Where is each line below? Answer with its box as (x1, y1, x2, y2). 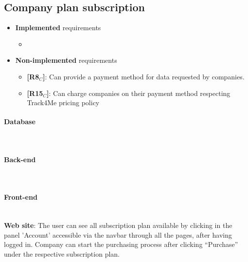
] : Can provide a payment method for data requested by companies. (43, 71, 245, 81)
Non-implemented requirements (15, 55, 117, 65)
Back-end (4, 154, 36, 164)
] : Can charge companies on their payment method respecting (47, 88, 230, 98)
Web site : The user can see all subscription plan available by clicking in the (4, 220, 232, 230)
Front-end (4, 192, 37, 202)
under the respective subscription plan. (4, 248, 120, 259)
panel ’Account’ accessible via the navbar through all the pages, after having (4, 229, 232, 240)
